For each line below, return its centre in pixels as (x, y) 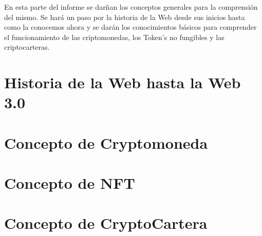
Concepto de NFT (70, 183)
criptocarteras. (27, 47)
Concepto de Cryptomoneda (106, 142)
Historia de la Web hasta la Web (123, 82)
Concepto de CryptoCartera (106, 223)
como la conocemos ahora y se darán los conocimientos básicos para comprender (130, 27)
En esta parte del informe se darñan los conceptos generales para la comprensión (131, 7)
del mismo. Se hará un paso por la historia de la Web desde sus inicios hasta (125, 17)
